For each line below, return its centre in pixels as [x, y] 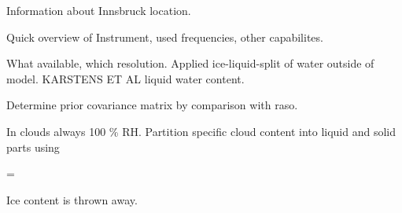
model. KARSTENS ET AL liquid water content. [125, 78]
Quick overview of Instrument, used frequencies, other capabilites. [165, 37]
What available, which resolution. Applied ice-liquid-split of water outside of [190, 63]
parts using [33, 147]
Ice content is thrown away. [72, 199]
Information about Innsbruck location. [99, 10]
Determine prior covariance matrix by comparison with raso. [152, 105]
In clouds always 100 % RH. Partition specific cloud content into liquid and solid [201, 131]
